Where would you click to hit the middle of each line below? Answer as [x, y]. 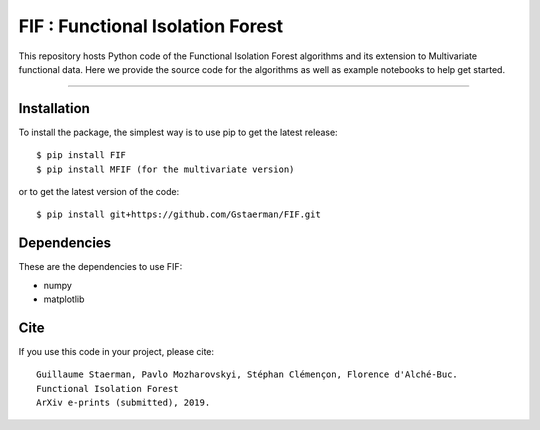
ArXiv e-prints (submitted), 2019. [123, 403]
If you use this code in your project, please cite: [116, 351]
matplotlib [64, 299]
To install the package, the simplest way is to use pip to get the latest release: [178, 132]
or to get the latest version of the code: [99, 192]
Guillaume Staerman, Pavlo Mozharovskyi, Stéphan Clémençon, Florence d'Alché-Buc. [247, 374]
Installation [54, 108]
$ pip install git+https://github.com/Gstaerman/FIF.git [179, 214]
